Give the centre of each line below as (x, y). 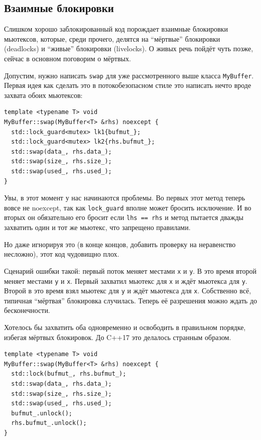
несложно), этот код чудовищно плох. (62, 254)
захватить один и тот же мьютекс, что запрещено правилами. (97, 227)
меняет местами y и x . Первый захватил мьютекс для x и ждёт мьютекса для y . (126, 281)
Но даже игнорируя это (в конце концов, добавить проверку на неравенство (120, 244)
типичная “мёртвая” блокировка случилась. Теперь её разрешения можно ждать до (131, 300)
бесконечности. (27, 310)
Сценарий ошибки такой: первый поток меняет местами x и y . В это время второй (130, 270)
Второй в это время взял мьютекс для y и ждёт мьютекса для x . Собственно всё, (128, 291)
